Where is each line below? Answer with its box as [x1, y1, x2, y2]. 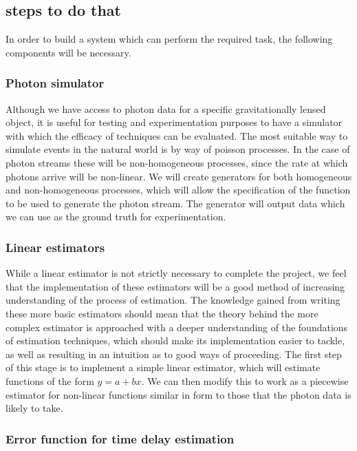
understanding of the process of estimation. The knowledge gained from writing [6, 293, 340, 307]
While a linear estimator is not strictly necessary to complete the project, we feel [6, 266, 347, 280]
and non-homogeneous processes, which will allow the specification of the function [6, 182, 351, 197]
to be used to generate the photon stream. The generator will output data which [6, 196, 345, 210]
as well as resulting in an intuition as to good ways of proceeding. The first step [6, 346, 342, 361]
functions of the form [6, 373, 94, 388]
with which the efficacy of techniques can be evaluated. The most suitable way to [6, 128, 348, 143]
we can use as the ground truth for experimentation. [6, 209, 226, 224]
